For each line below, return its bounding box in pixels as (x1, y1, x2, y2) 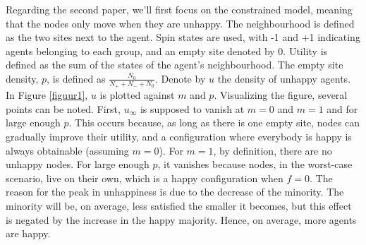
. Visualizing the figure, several (214, 88, 348, 102)
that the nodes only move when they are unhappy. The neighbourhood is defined (6, 16, 355, 30)
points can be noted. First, (6, 101, 121, 116)
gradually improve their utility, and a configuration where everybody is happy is (6, 129, 352, 143)
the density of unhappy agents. (217, 71, 351, 85)
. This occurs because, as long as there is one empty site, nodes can (68, 115, 360, 130)
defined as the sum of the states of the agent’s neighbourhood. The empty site (6, 57, 343, 72)
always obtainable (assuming (6, 143, 129, 157)
